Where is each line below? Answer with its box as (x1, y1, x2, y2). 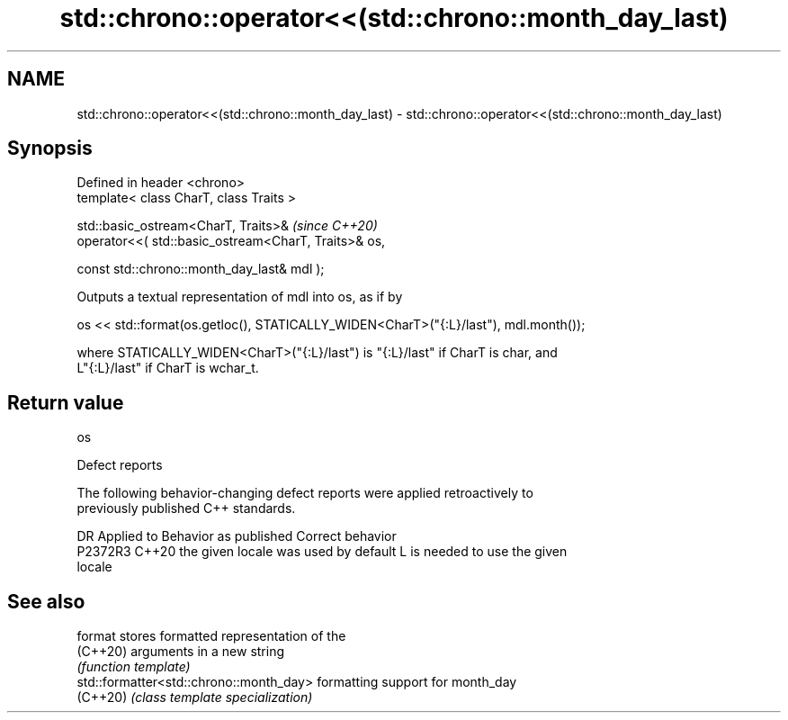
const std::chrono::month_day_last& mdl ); (76, 261, 325, 277)
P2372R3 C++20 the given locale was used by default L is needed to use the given (76, 544, 568, 560)
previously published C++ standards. (76, 500, 296, 517)
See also (7, 589, 85, 613)
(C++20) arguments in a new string (76, 643, 285, 660)
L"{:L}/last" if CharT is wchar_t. (76, 360, 259, 376)
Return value (7, 391, 124, 414)
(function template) (76, 659, 191, 675)
